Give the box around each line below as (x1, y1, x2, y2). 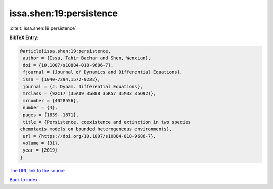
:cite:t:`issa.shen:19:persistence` (9, 25, 77, 31)
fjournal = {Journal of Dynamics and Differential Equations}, (23, 69, 183, 75)
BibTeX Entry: (9, 34, 39, 41)
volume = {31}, (23, 140, 61, 146)
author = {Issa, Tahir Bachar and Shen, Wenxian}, (23, 55, 151, 61)
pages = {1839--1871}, (23, 112, 79, 118)
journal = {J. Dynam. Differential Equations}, (23, 84, 143, 89)
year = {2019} (23, 147, 58, 153)
